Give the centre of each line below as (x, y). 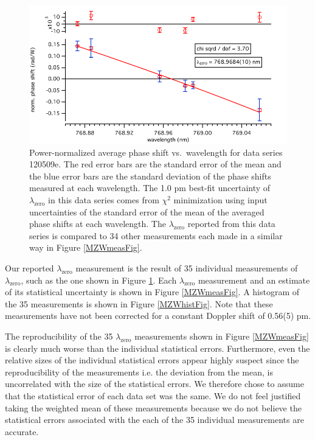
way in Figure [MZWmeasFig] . (86, 247)
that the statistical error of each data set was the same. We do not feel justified (153, 395)
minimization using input (220, 200)
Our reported (29, 268)
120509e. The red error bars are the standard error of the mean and (155, 164)
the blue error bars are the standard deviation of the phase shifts (150, 176)
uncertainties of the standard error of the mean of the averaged (147, 211)
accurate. (22, 431)
